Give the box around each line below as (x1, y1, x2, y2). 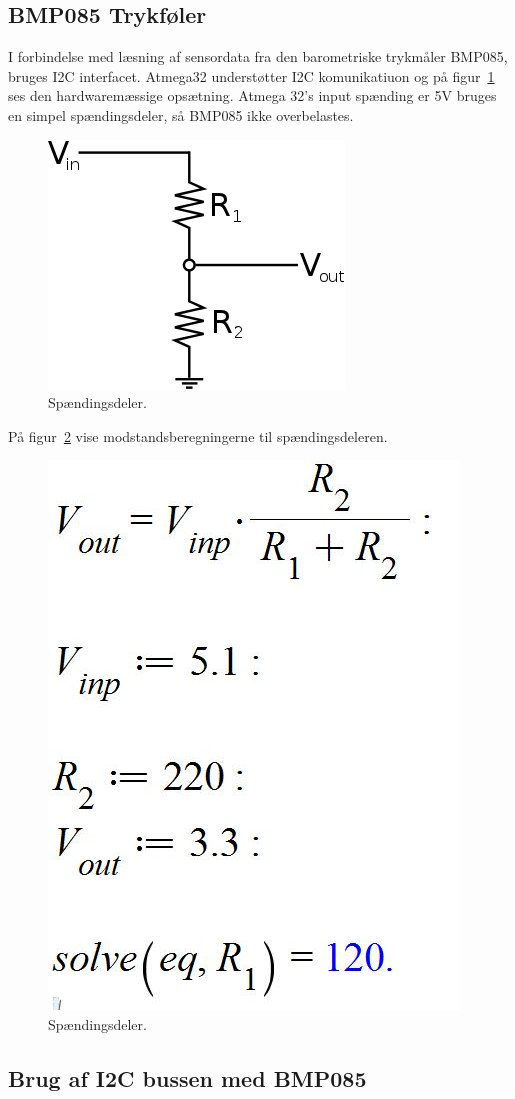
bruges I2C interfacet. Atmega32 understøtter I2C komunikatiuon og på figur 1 (8, 65, 495, 86)
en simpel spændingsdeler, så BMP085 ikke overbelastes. (8, 104, 354, 125)
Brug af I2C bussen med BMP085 (8, 1062, 367, 1093)
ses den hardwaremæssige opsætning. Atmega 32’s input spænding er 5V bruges (8, 85, 497, 106)
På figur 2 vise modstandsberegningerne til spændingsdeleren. (8, 425, 388, 446)
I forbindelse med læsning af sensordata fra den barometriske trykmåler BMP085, (8, 46, 508, 67)
